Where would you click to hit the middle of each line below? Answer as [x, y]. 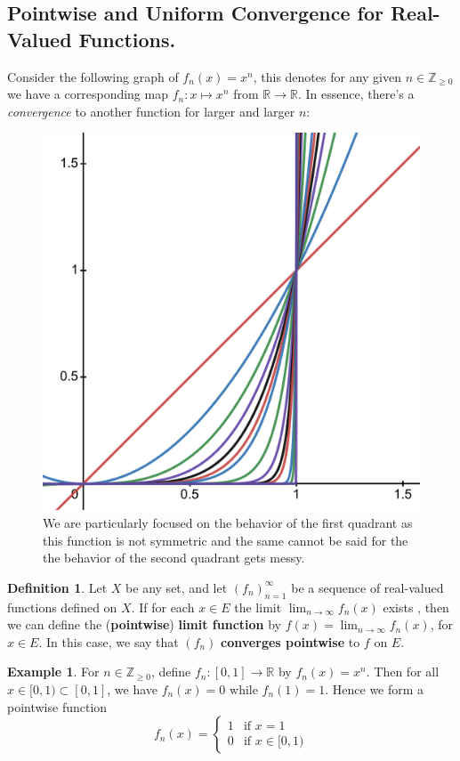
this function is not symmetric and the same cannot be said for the [226, 540]
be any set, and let [177, 587]
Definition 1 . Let [57, 587]
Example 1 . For [53, 672]
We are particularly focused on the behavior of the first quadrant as [228, 522]
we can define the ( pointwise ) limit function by [145, 624]
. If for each [163, 607]
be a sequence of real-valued [367, 587]
